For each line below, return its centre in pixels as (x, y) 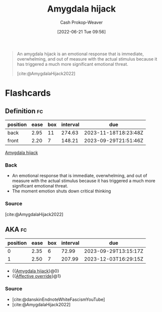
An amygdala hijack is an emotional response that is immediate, (80, 54)
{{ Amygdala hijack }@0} (36, 271)
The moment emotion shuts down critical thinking (62, 191)
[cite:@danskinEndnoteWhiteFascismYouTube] (58, 299)
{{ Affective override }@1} (37, 276)
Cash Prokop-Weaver (81, 22)
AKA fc (16, 229)
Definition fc (24, 111)
